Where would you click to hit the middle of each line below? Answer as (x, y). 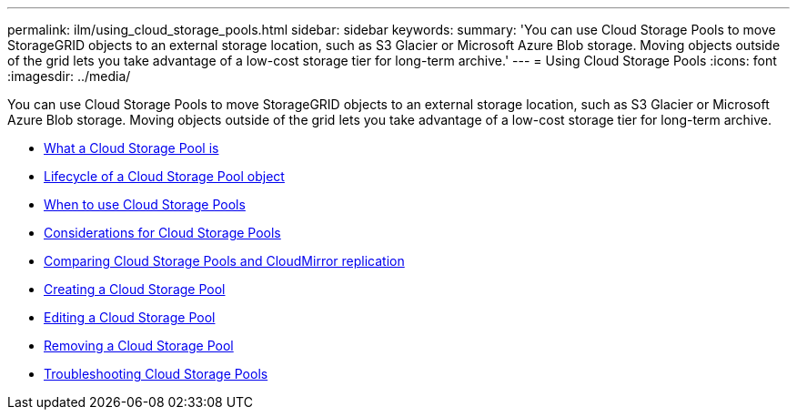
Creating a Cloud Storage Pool (135, 289)
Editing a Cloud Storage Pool (130, 317)
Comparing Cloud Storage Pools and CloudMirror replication (224, 261)
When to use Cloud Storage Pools (145, 204)
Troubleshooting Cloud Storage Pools (156, 374)
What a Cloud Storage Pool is (131, 148)
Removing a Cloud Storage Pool (139, 346)
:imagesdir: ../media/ (69, 76)
